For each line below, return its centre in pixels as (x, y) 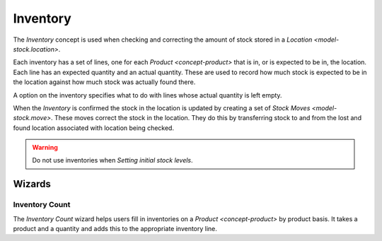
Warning (45, 148)
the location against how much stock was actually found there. (104, 82)
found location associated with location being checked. (94, 128)
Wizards (32, 184)
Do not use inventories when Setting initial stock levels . (113, 160)
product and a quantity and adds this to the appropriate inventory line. (115, 229)
